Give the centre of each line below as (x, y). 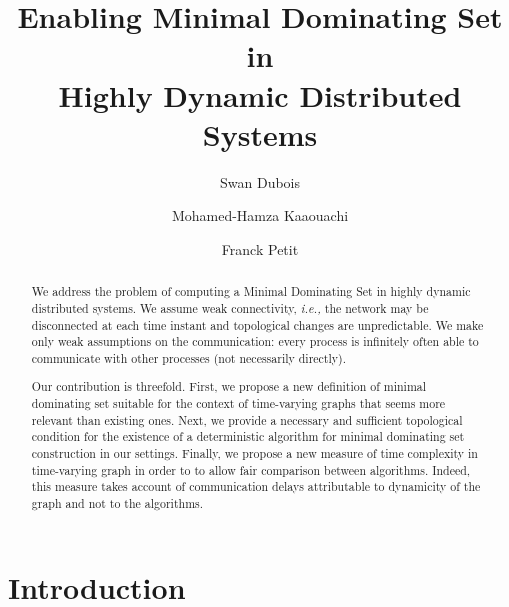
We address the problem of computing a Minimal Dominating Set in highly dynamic (251, 291)
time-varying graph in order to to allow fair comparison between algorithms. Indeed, (251, 469)
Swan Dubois (259, 181)
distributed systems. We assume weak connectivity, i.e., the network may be (230, 307)
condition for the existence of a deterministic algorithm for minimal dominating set (248, 436)
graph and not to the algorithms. (117, 503)
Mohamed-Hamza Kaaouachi (260, 215)
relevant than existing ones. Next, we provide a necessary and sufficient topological (247, 419)
